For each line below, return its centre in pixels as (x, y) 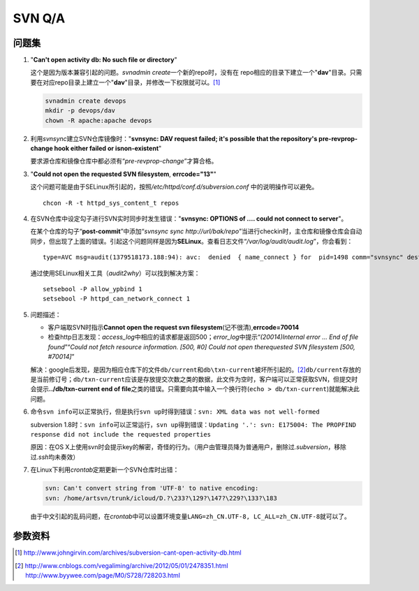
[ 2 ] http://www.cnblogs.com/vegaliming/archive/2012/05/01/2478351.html (122, 565)
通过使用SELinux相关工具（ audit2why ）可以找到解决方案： (115, 273)
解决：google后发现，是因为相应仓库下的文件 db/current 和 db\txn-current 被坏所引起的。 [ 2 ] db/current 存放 (193, 370)
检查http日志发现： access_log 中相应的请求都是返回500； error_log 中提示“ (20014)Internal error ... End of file (203, 337)
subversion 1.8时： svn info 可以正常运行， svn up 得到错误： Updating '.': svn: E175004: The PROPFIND (193, 424)
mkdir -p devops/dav (80, 111)
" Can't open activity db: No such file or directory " (104, 60)
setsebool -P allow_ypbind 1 (93, 289)
